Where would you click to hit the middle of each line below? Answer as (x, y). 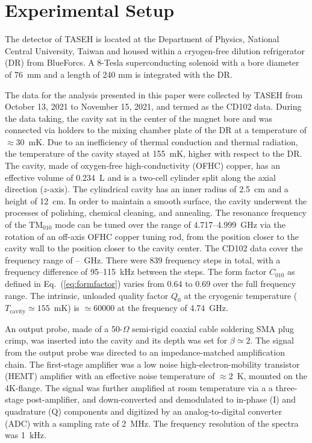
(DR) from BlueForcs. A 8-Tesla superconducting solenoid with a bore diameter (152, 62)
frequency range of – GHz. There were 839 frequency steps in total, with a (143, 259)
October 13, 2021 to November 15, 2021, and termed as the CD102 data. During (153, 106)
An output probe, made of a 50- (64, 328)
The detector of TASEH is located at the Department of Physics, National (142, 39)
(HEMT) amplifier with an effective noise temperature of (110, 376)
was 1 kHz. (26, 435)
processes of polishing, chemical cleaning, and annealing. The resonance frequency (156, 212)
